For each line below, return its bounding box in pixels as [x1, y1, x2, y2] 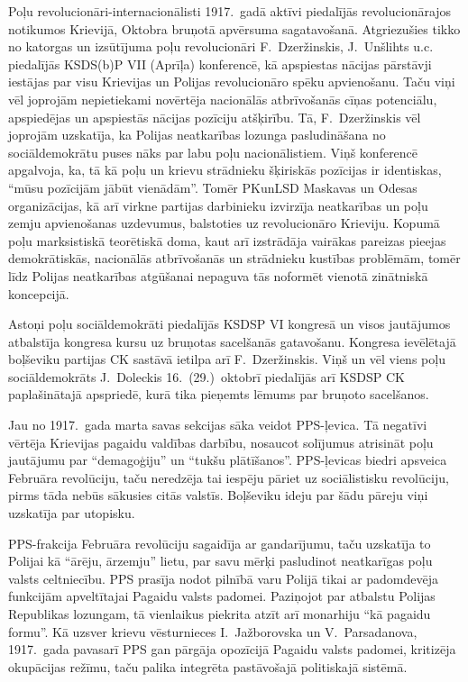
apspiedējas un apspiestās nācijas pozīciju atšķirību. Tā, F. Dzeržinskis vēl [8, 107, 421, 126]
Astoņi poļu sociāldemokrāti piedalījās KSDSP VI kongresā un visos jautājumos [8, 314, 451, 333]
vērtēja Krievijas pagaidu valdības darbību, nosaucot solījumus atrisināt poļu [8, 432, 434, 451]
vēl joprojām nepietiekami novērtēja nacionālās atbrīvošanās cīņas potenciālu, [8, 89, 437, 108]
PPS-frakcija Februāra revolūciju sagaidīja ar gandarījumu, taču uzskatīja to [8, 533, 431, 552]
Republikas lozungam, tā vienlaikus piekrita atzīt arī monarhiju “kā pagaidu [8, 605, 431, 623]
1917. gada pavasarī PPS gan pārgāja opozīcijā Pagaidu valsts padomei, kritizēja [8, 640, 456, 659]
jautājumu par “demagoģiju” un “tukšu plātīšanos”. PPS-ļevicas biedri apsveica [8, 450, 447, 469]
